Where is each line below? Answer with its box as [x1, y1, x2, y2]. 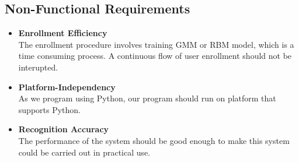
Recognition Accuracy [18, 123, 109, 135]
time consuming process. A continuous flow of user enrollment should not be [18, 50, 292, 62]
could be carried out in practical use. [18, 146, 151, 158]
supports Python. [18, 103, 81, 115]
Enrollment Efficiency [18, 27, 107, 39]
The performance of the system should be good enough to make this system [18, 134, 290, 146]
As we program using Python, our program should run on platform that [18, 92, 276, 104]
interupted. [18, 61, 58, 73]
